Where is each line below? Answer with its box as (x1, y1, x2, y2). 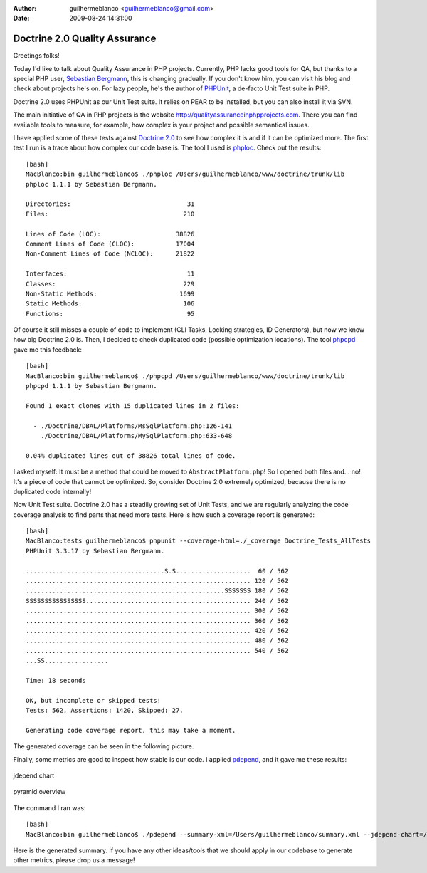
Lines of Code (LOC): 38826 (26, 230, 195, 238)
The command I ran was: (13, 803, 86, 812)
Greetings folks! (13, 51, 60, 60)
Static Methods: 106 (26, 300, 195, 308)
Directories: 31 (26, 200, 195, 208)
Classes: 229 (26, 280, 195, 288)
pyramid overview (13, 788, 66, 796)
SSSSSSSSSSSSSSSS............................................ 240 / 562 (26, 597, 289, 605)
